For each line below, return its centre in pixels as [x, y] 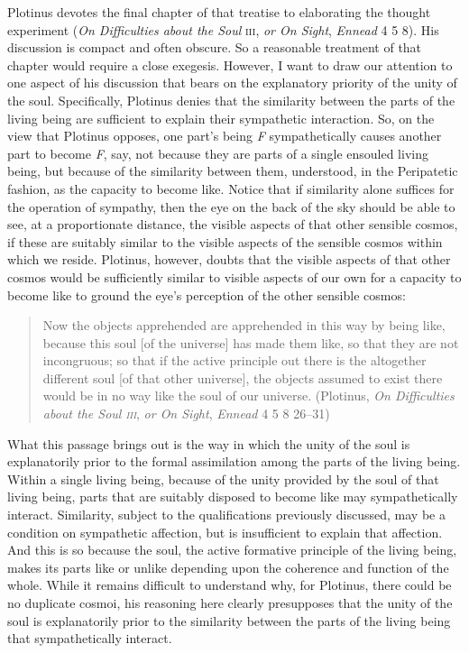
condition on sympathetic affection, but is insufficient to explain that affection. [225, 532]
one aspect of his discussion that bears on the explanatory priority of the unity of [232, 83]
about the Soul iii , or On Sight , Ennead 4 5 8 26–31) [186, 414]
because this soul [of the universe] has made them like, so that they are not [251, 342]
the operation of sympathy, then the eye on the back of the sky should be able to [231, 206]
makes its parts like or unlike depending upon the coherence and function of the [228, 567]
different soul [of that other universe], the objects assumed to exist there [243, 377]
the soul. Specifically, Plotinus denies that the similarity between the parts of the [231, 100]
